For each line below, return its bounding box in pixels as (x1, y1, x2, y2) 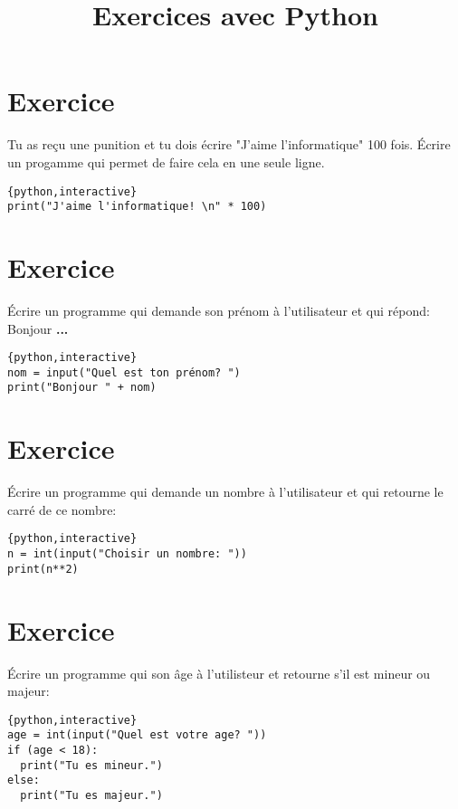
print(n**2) (7, 562, 79, 576)
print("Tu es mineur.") (20, 758, 163, 772)
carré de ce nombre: (7, 500, 117, 519)
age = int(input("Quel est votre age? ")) (7, 728, 267, 742)
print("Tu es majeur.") (20, 788, 163, 802)
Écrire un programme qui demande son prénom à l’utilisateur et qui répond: (7, 300, 430, 319)
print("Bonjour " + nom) (7, 381, 157, 395)
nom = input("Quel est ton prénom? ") (7, 366, 241, 379)
